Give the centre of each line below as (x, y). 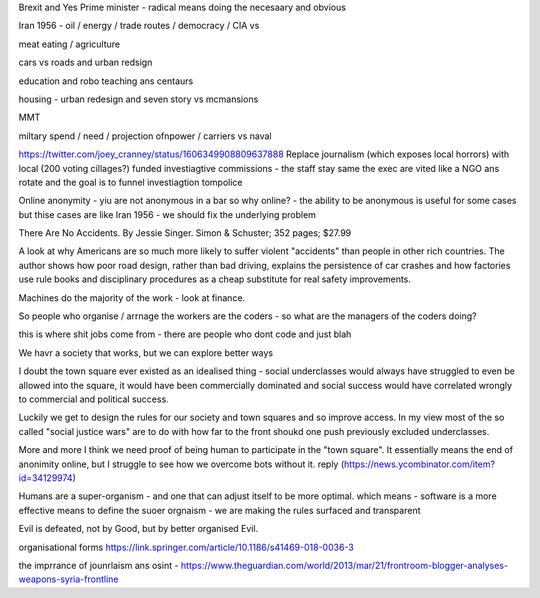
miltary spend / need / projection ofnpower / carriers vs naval (145, 136)
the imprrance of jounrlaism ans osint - (98, 565)
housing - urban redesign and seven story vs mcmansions (138, 99)
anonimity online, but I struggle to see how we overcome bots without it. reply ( (181, 464)
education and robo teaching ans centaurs (106, 81)
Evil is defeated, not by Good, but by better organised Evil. (138, 529)
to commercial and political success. (93, 399)
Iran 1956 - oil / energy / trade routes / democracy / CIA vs (139, 26)
